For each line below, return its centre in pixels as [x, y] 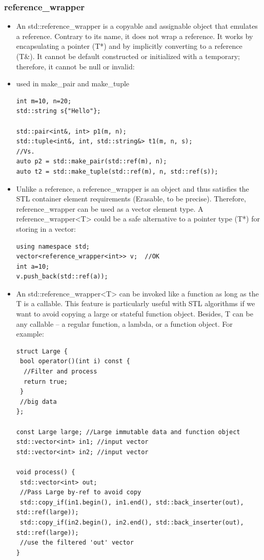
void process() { [46, 472]
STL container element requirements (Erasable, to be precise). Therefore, [131, 199]
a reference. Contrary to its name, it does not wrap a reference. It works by [135, 36]
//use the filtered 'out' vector [77, 543]
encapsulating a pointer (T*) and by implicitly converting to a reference [129, 46]
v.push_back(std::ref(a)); [62, 277]
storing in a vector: [46, 228]
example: [30, 334]
